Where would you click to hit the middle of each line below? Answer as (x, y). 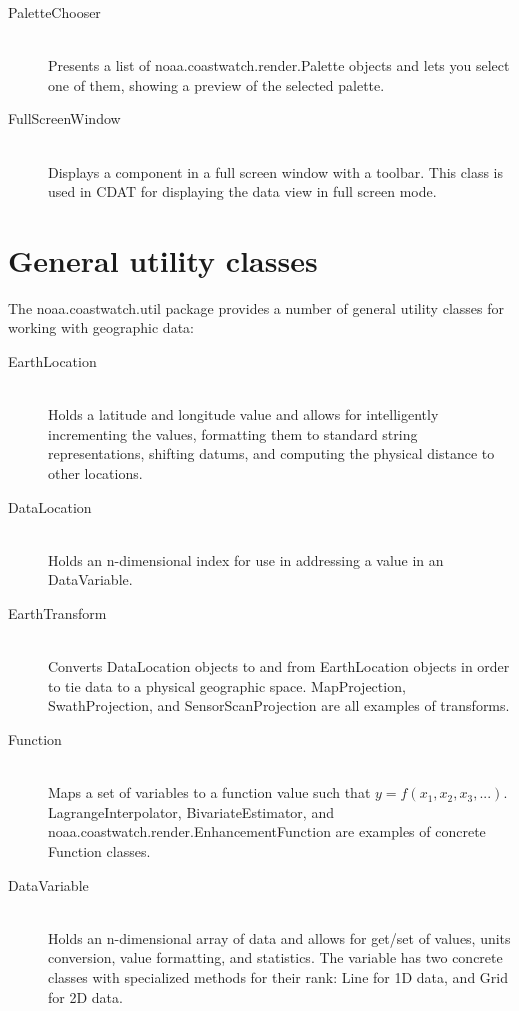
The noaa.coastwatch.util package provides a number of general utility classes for (256, 307)
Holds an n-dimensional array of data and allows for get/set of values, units (279, 937)
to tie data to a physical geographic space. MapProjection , (227, 685)
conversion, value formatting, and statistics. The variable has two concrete (275, 957)
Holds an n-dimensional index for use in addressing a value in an (246, 559)
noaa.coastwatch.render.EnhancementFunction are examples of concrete (267, 831)
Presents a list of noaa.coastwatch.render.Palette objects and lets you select (279, 65)
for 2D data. (85, 996)
